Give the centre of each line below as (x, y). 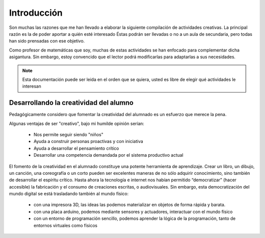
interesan (32, 86)
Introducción (36, 13)
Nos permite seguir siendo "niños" (68, 134)
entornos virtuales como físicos (66, 225)
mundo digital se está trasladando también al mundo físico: (69, 194)
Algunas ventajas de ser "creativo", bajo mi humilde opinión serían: (77, 123)
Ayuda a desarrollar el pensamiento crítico (76, 148)
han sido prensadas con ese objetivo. (47, 41)
